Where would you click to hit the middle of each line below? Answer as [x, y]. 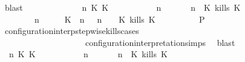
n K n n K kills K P [119, 19]
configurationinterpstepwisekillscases [72, 31]
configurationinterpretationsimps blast [160, 42]
